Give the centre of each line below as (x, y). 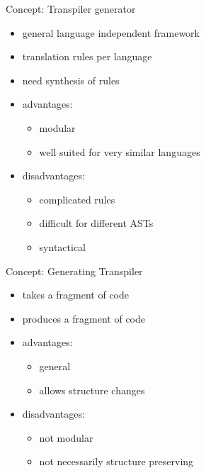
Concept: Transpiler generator (71, 9)
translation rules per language (87, 56)
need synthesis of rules (71, 80)
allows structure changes (92, 390)
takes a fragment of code (76, 295)
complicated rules (77, 199)
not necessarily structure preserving (116, 461)
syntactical (63, 246)
